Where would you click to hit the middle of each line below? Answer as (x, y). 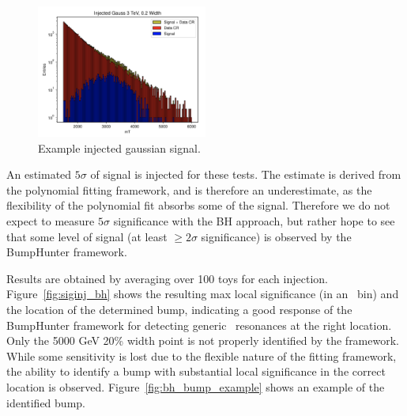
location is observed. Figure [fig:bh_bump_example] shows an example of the (196, 386)
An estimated (39, 174)
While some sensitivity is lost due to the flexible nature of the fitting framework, (202, 355)
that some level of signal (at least (87, 236)
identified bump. (46, 402)
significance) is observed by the (276, 236)
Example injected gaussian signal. (119, 147)
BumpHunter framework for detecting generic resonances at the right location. (199, 325)
